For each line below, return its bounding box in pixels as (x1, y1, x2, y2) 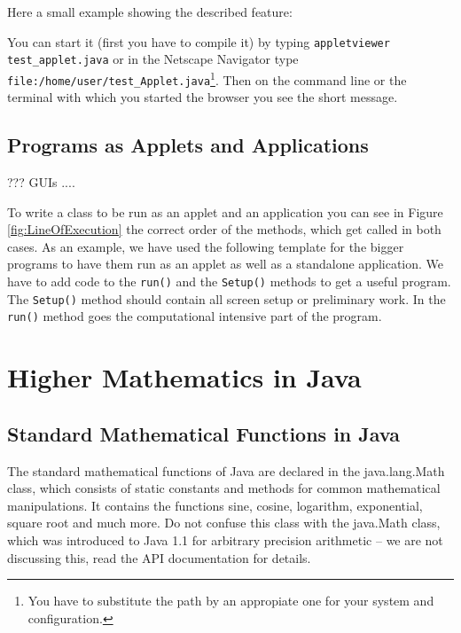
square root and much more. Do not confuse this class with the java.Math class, (7, 513, 441, 532)
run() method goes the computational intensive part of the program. (7, 307, 382, 325)
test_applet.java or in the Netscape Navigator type (7, 50, 299, 68)
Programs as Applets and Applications (7, 131, 369, 159)
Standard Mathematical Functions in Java (7, 419, 400, 447)
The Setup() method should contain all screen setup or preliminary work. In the (7, 289, 446, 308)
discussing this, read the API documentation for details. (7, 548, 311, 567)
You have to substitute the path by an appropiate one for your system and (27, 591, 434, 610)
